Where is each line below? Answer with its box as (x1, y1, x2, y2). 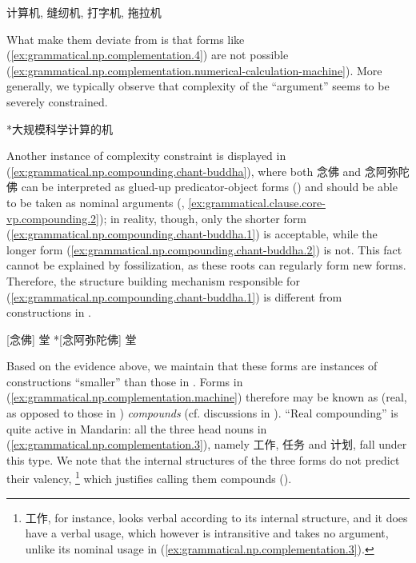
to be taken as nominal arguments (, (6, 194, 185, 210)
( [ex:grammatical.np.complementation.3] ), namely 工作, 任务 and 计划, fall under (6, 436, 407, 453)
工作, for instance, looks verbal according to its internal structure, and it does (25, 509, 408, 525)
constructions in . (6, 304, 91, 321)
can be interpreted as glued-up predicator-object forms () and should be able (21, 178, 398, 195)
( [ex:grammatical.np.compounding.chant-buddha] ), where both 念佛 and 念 (6, 162, 376, 179)
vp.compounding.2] (6, 210, 99, 226)
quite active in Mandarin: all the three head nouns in (6, 420, 267, 437)
